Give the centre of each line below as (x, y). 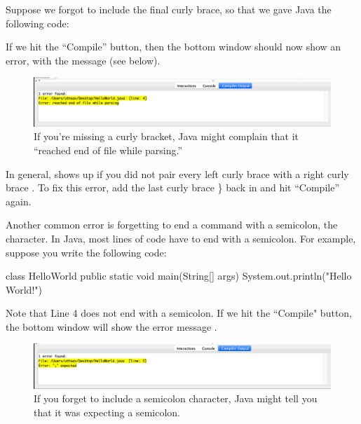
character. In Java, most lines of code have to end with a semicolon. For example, (181, 238)
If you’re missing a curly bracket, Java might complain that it (166, 136)
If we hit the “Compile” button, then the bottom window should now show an (173, 47)
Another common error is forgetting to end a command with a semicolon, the (172, 225)
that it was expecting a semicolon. (107, 412)
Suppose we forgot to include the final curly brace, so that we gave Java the (169, 9)
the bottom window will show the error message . (111, 326)
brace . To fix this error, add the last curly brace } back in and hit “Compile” (172, 187)
